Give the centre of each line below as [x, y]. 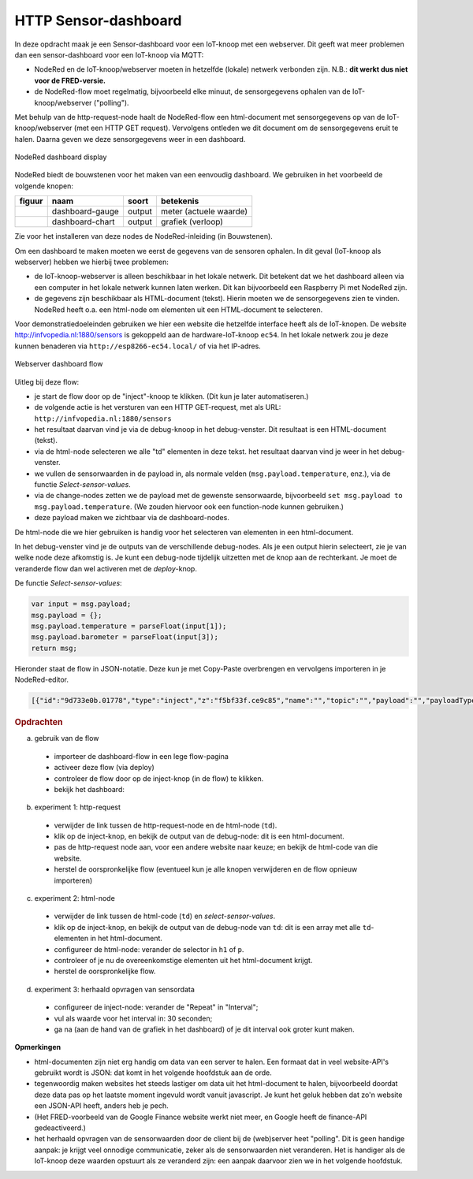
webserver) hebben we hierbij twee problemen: [92, 262]
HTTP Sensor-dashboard [98, 20]
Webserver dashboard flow [59, 364]
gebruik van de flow [67, 738]
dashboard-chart [83, 222]
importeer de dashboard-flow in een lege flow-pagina [141, 756]
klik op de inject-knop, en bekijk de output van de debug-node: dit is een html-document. [199, 836]
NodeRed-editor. [42, 680]
